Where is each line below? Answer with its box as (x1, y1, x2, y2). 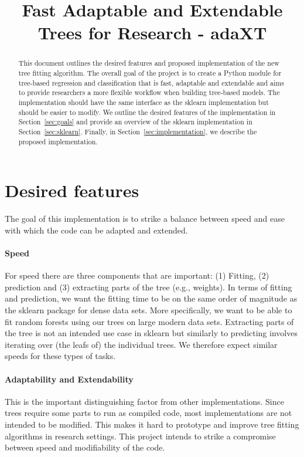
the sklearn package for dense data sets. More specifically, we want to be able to (5, 303, 292, 316)
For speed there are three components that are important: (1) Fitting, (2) (5, 269, 269, 282)
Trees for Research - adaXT (37, 21, 267, 45)
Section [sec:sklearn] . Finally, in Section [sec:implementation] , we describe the (18, 126, 257, 136)
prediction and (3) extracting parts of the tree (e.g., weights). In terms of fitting (5, 280, 292, 293)
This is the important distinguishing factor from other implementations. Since (5, 395, 284, 407)
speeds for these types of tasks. (5, 350, 116, 362)
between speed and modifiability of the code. (5, 441, 165, 453)
